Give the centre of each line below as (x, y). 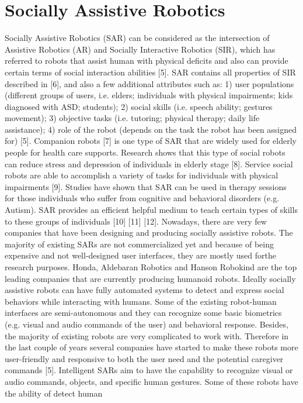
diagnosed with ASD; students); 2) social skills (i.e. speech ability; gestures (139, 106)
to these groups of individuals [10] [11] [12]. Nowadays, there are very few (136, 221)
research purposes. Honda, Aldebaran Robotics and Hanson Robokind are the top (151, 267)
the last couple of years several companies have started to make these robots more (151, 347)
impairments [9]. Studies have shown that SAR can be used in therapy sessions (146, 186)
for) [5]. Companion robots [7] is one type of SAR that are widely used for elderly (151, 141)
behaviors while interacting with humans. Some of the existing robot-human (141, 301)
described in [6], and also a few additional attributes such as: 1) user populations (149, 83)
